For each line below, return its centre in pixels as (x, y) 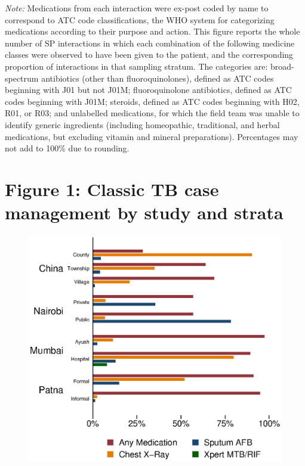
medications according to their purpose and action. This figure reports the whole (152, 31)
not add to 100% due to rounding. (67, 148)
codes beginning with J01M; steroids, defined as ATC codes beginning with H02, (152, 101)
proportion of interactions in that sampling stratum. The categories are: (136, 66)
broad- (282, 66)
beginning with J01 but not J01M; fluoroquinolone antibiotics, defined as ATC (148, 90)
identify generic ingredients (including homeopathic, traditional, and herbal (142, 124)
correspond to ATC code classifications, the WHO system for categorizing (140, 19)
